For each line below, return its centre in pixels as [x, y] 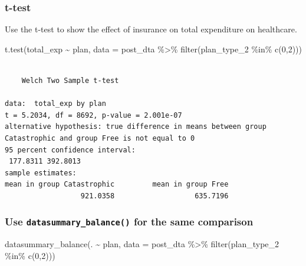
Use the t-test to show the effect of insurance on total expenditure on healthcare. [151, 29]
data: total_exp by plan [55, 104]
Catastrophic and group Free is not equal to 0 [100, 138]
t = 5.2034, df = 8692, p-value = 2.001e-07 [93, 115]
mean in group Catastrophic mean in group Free [117, 184]
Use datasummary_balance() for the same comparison [129, 222]
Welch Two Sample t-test [70, 81]
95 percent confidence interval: [70, 150]
